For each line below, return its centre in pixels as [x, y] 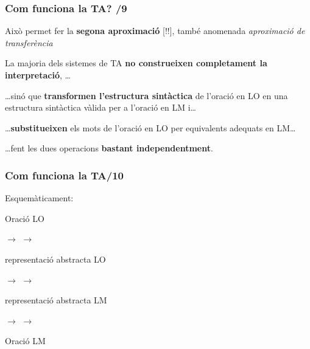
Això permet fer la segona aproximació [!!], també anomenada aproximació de [155, 31]
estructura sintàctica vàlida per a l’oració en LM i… [100, 107]
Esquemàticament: [39, 198]
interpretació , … [38, 75]
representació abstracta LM [56, 300]
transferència [29, 42]
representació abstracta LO [55, 259]
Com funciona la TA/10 [65, 175]
